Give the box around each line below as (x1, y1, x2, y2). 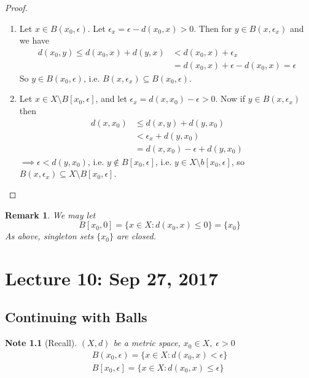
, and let (95, 92, 127, 105)
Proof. (5, 1, 28, 13)
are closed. (116, 229, 156, 242)
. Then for (194, 21, 232, 34)
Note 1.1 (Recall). (5, 336, 77, 349)
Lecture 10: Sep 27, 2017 (5, 265, 218, 290)
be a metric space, (113, 336, 181, 349)
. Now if (215, 92, 246, 105)
